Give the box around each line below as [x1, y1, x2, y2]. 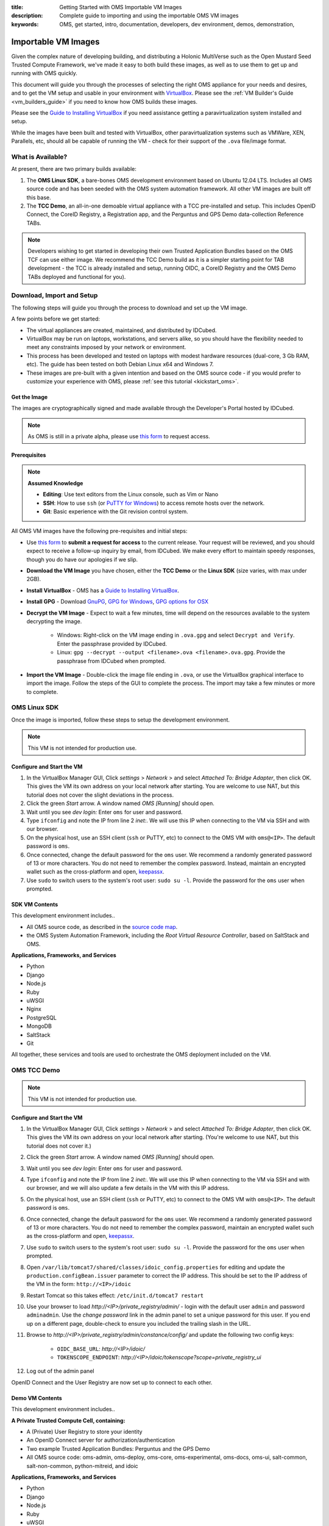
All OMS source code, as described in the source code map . [26, 923, 178, 930]
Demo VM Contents [11, 1394, 62, 1401]
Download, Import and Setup [11, 291, 98, 300]
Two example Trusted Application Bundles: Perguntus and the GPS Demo [26, 1445, 210, 1452]
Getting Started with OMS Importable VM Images [59, 4, 182, 10]
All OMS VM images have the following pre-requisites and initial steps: [11, 527, 188, 535]
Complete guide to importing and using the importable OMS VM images [59, 12, 239, 20]
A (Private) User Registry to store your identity [26, 1428, 143, 1435]
